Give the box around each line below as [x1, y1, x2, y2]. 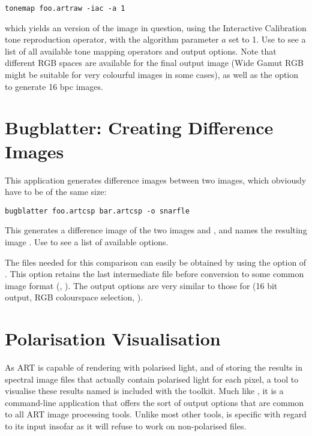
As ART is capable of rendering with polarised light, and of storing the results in [5, 361, 302, 374]
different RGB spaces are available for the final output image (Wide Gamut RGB [5, 56, 304, 69]
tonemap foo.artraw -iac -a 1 [5, 4, 125, 13]
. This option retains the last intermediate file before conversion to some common [5, 267, 304, 280]
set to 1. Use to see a [229, 33, 306, 46]
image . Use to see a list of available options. [5, 235, 169, 248]
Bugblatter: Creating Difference [5, 115, 274, 140]
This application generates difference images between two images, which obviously [5, 173, 307, 186]
